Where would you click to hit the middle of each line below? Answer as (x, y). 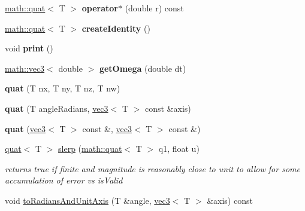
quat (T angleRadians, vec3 (57, 108)
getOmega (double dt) (143, 68)
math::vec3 (25, 68)
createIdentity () (116, 28)
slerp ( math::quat (90, 149)
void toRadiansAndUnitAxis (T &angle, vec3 (87, 200)
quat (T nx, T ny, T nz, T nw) (63, 88)
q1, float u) (179, 149)
